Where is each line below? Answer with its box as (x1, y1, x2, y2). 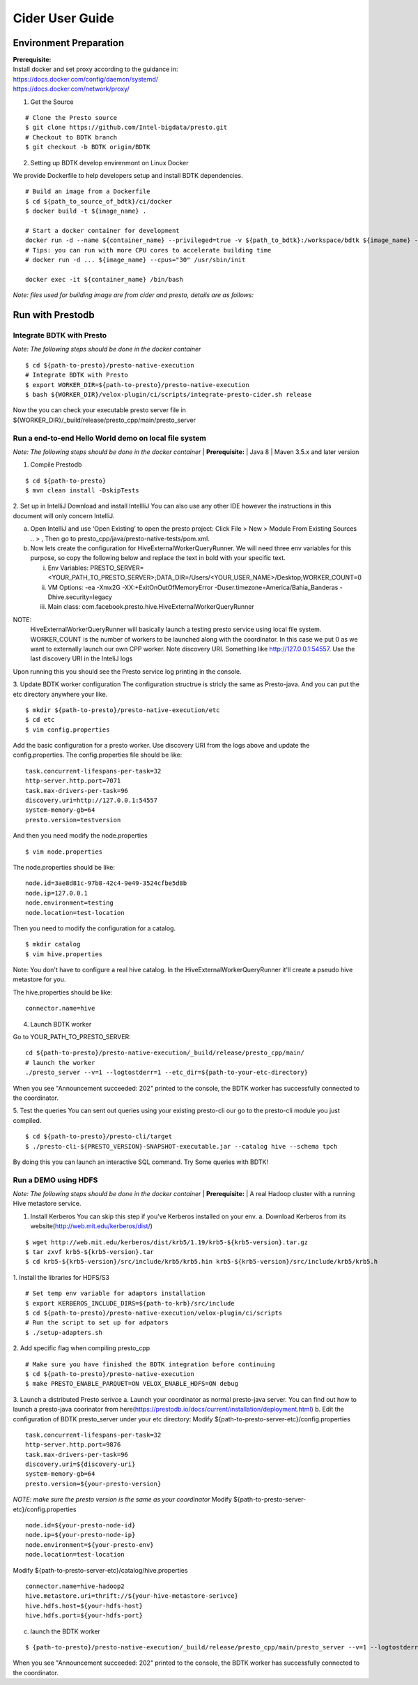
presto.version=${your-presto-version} (25, 1479, 162, 1488)
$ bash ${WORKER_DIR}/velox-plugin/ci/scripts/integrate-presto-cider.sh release (25, 391, 312, 398)
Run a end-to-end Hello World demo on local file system (13, 433, 207, 443)
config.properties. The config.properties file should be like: (13, 750, 183, 760)
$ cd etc (25, 716, 55, 724)
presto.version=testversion (25, 816, 121, 824)
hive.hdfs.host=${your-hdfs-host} (25, 1601, 143, 1610)
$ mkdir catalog (25, 940, 81, 949)
